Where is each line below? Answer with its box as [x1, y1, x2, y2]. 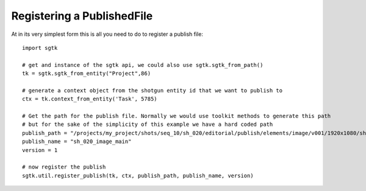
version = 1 [22, 147, 58, 153]
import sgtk [22, 44, 58, 51]
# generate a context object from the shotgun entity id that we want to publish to [22, 87, 283, 94]
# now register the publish [22, 164, 106, 170]
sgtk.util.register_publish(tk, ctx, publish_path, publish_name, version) [22, 172, 254, 179]
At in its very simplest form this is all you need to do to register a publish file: [11, 30, 204, 38]
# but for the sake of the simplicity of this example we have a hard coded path [22, 121, 273, 128]
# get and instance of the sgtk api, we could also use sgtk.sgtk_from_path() [22, 61, 264, 68]
